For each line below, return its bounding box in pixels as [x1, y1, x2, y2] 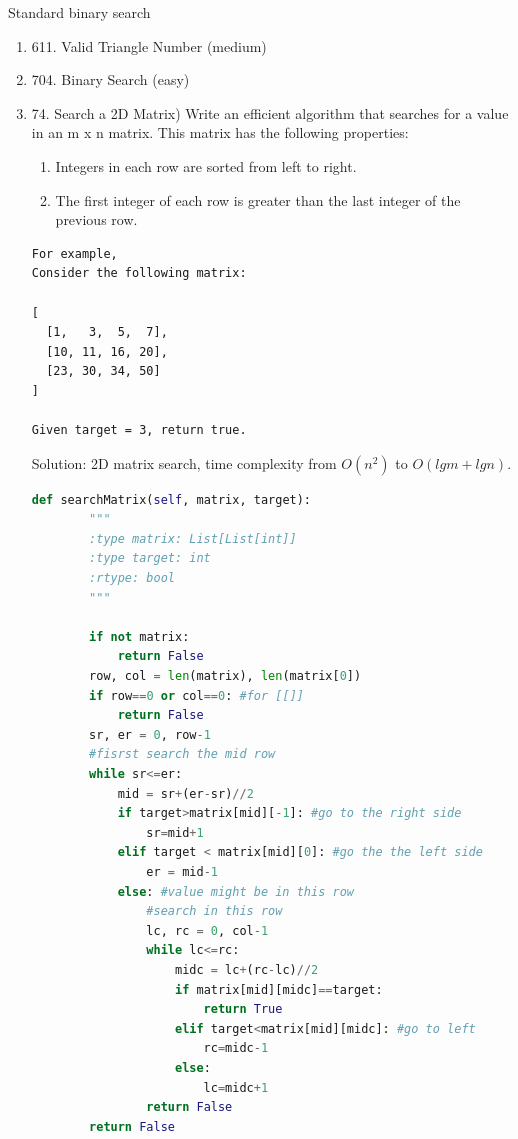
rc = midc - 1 [203, 1041, 269, 1056]
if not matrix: [89, 629, 190, 644]
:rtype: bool [89, 571, 175, 586]
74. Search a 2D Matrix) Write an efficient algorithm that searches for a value [31, 102, 509, 123]
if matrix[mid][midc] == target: [174, 982, 383, 997]
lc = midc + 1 [203, 1080, 269, 1095]
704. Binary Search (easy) [31, 69, 190, 90]
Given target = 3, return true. [31, 423, 247, 438]
